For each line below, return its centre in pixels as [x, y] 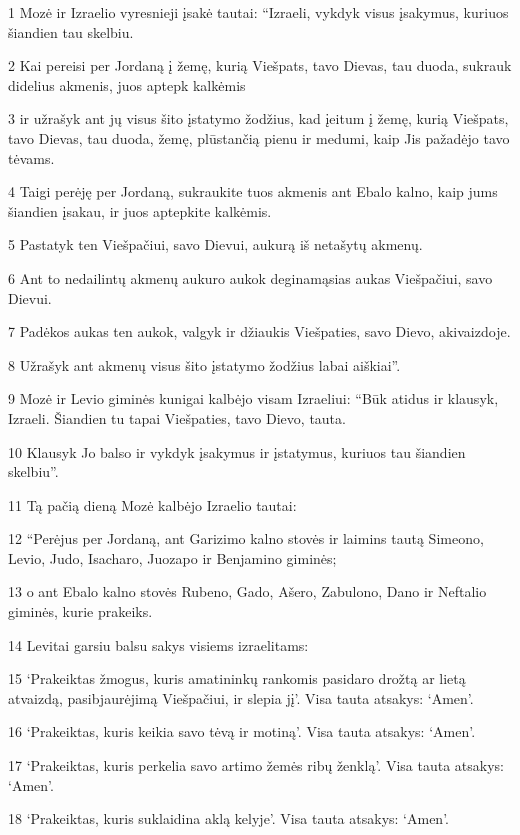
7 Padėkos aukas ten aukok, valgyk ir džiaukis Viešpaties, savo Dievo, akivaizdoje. [259, 331]
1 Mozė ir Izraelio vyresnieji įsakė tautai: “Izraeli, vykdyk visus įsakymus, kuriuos [258, 12]
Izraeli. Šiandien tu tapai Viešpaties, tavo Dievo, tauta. [177, 417]
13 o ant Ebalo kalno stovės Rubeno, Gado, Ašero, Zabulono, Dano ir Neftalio [247, 591]
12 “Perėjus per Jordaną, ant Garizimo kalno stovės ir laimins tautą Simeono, [246, 538]
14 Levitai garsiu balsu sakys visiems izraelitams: [158, 644]
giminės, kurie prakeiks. [80, 611]
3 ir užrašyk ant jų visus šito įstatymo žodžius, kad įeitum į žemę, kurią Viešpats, [258, 118]
